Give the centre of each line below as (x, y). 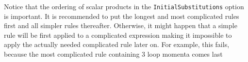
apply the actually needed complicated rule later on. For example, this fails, (117, 44)
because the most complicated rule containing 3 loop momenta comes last (113, 54)
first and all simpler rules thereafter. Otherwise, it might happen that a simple (121, 25)
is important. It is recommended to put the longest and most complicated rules (122, 16)
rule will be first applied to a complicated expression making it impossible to (118, 35)
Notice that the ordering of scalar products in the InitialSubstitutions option (124, 6)
